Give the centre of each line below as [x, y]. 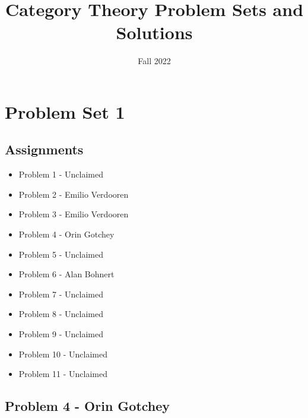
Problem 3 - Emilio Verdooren [74, 214]
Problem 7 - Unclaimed [61, 294]
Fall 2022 [154, 61]
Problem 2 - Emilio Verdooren [74, 194]
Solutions [154, 32]
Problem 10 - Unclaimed [63, 354]
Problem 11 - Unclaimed [63, 374]
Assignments [44, 149]
